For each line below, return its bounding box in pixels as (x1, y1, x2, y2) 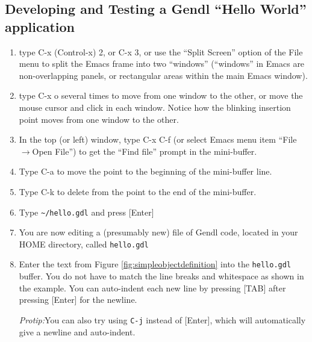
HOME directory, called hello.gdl (19, 237, 149, 250)
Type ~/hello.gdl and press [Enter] (19, 205, 154, 218)
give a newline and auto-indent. (19, 325, 136, 338)
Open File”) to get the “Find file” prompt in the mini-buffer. (32, 145, 257, 157)
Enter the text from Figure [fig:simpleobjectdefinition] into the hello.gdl (19, 258, 292, 270)
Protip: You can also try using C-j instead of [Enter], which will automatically (19, 313, 306, 326)
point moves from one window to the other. (19, 113, 179, 125)
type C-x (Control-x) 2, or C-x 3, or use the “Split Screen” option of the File (19, 45, 303, 58)
